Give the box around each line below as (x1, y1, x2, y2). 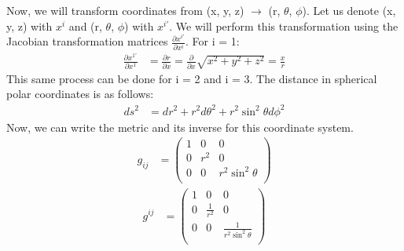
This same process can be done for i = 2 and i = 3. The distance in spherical (6, 70, 377, 86)
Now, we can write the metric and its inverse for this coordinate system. (6, 118, 354, 135)
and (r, (68, 17, 102, 34)
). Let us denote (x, (302, 2, 396, 18)
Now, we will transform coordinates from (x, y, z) (6, 2, 244, 18)
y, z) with (6, 17, 53, 34)
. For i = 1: (185, 33, 240, 49)
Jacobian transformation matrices (6, 33, 168, 49)
